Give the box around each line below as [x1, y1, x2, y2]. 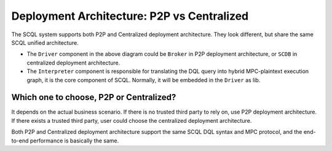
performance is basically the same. [30, 137, 119, 144]
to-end [11, 137, 29, 144]
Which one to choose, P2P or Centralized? [11, 92, 176, 103]
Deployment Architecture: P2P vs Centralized [11, 9, 249, 23]
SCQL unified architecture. [11, 39, 79, 46]
